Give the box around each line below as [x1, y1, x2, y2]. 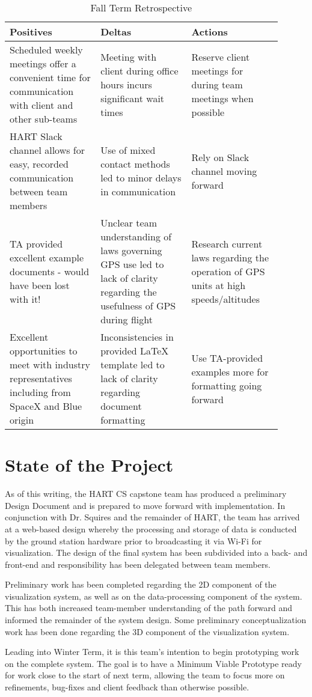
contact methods [100, 157, 170, 171]
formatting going [191, 378, 262, 392]
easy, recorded [10, 157, 69, 171]
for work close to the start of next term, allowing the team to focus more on [5, 669, 285, 681]
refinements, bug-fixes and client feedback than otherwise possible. [5, 681, 249, 693]
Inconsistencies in [100, 330, 174, 344]
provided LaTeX [100, 344, 169, 358]
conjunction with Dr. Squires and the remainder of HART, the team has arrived [5, 511, 300, 523]
